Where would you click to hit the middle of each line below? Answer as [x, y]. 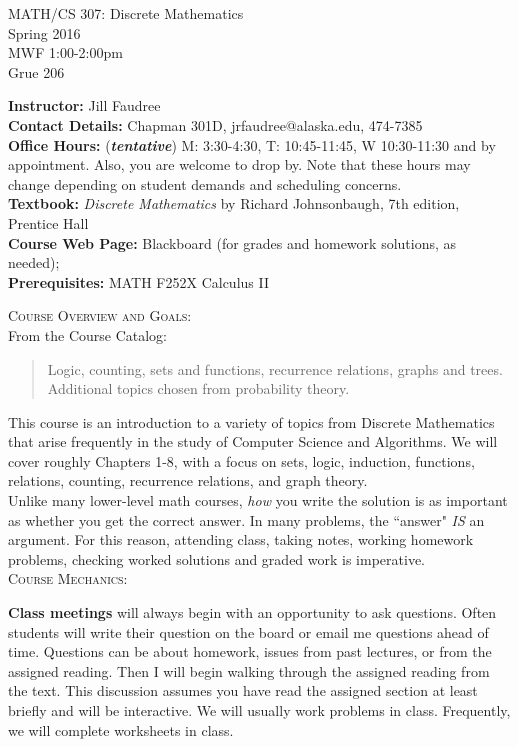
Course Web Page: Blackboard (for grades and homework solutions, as [232, 242]
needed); [34, 262]
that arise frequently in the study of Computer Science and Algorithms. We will [253, 441]
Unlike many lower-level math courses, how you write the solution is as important [258, 500]
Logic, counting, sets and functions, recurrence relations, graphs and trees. [275, 368]
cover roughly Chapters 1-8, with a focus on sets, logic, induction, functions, [241, 460]
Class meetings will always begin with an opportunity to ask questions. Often [252, 612]
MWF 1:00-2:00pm [65, 52]
